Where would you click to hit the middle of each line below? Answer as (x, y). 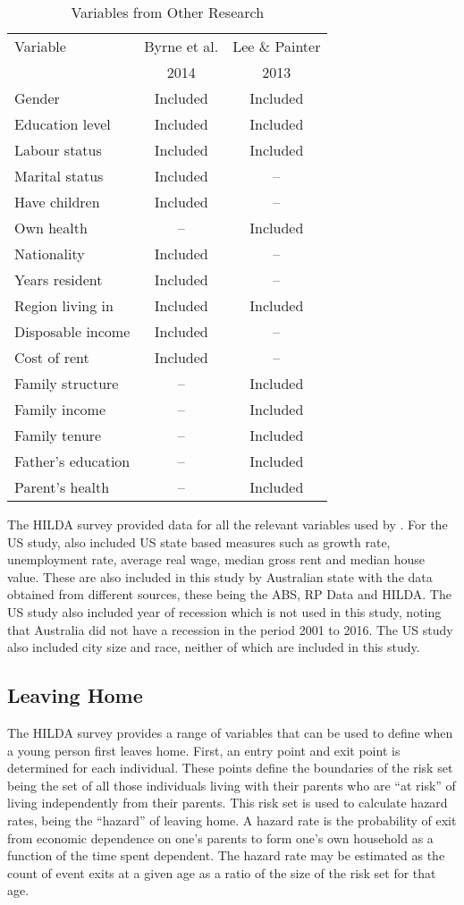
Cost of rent (52, 357)
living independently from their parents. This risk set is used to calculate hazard (228, 803)
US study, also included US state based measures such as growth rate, (199, 541)
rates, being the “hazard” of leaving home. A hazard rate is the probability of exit (232, 820)
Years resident (59, 279)
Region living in (64, 305)
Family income (60, 409)
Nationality (50, 254)
